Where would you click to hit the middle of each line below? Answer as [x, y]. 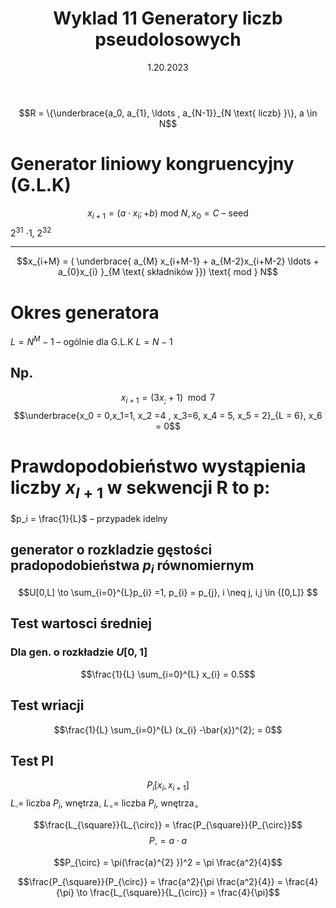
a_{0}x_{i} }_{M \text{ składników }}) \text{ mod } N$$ [168, 272]
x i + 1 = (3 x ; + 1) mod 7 [168, 398]
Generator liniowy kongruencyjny [152, 164]
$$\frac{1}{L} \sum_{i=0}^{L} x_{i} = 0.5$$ [168, 674]
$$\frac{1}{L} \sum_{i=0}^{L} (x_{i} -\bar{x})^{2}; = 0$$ [168, 729]
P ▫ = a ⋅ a [168, 841]
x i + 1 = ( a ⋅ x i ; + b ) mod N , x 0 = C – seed [168, 214]
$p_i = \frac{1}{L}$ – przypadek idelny [89, 519]
